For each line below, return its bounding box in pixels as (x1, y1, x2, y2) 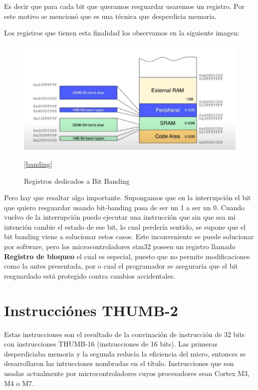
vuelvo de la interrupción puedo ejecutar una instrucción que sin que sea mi (4, 212, 236, 222)
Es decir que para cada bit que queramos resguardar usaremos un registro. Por (4, 1, 245, 11)
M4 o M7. (4, 378, 34, 388)
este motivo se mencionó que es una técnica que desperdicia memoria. (4, 10, 217, 21)
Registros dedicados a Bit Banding (24, 175, 130, 186)
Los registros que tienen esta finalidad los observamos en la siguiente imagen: (4, 27, 240, 38)
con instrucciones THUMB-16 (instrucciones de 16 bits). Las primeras (4, 339, 218, 349)
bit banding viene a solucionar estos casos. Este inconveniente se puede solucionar (4, 231, 254, 242)
